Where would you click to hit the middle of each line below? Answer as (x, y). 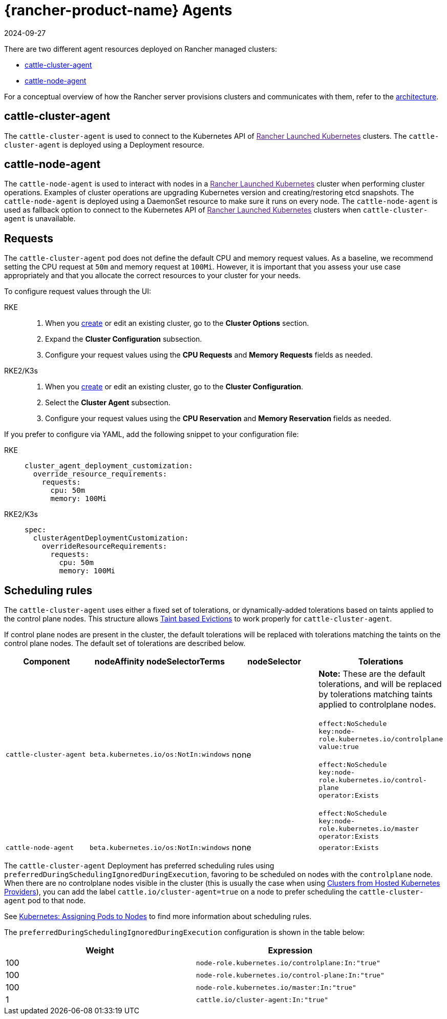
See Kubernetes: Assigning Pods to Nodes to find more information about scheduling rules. (158, 917)
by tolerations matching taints (376, 694)
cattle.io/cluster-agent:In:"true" (262, 1000)
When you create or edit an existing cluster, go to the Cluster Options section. (177, 323)
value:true (339, 747)
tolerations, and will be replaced (380, 684)
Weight (100, 951)
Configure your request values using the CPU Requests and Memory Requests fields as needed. (209, 355)
